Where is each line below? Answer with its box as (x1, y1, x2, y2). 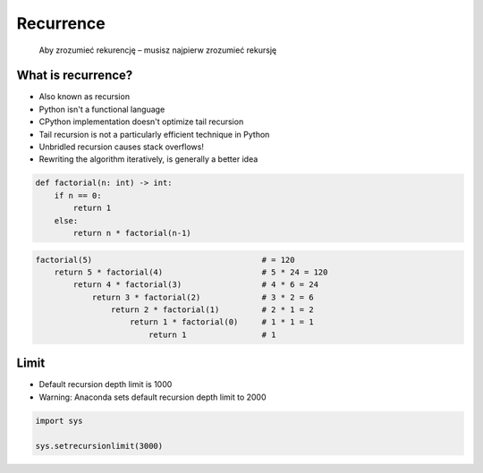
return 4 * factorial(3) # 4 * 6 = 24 (72, 280, 319, 290)
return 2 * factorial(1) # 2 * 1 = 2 (110, 305, 314, 315)
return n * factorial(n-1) (72, 228, 191, 238)
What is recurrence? (16, 68, 133, 83)
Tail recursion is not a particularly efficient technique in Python (38, 129, 270, 139)
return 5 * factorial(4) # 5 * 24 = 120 (54, 266, 328, 277)
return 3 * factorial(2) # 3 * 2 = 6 (91, 291, 314, 302)
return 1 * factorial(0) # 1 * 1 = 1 (130, 317, 314, 327)
